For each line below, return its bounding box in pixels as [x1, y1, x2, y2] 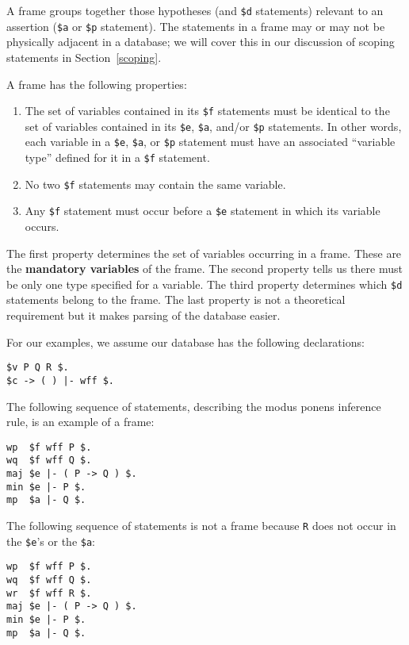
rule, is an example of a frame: [6, 413, 155, 430]
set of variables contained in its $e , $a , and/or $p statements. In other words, [25, 117, 402, 134]
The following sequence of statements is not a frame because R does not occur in [6, 517, 396, 534]
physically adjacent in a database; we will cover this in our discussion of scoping [6, 33, 395, 50]
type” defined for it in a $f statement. [25, 149, 210, 166]
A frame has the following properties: [6, 75, 187, 92]
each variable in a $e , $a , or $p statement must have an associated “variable [25, 133, 396, 150]
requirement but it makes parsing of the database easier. [6, 307, 281, 324]
